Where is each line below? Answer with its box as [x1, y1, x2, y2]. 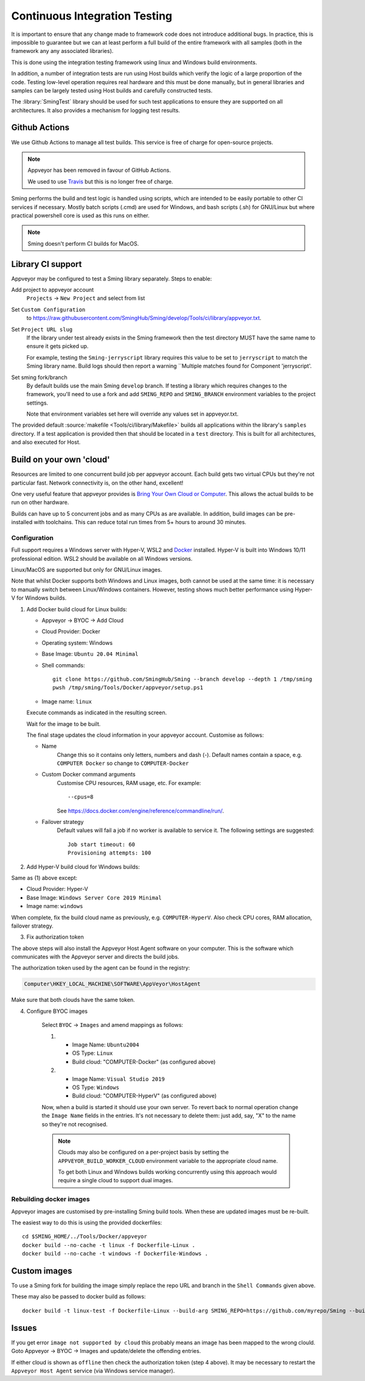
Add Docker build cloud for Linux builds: [26, 605, 128, 612]
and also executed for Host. [11, 439, 81, 446]
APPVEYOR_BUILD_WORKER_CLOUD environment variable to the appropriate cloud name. [58, 1157, 278, 1164]
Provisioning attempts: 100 [68, 850, 151, 856]
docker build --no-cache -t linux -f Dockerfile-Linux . [22, 1241, 196, 1249]
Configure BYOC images [26, 1007, 88, 1015]
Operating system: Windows [41, 639, 113, 646]
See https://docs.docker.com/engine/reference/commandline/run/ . [57, 807, 224, 814]
